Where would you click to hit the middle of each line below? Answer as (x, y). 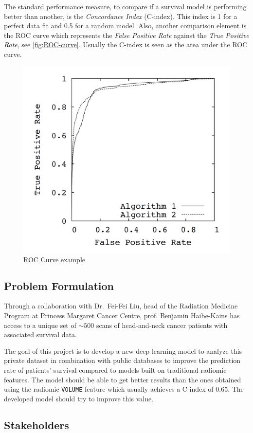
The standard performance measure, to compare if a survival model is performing (125, 6)
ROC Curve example (54, 259)
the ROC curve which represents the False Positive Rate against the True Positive (126, 35)
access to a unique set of (40, 325)
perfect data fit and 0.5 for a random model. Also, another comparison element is (125, 26)
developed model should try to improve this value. (79, 398)
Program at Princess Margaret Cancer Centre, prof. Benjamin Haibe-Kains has (122, 315)
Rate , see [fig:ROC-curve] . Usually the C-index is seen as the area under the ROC (126, 45)
